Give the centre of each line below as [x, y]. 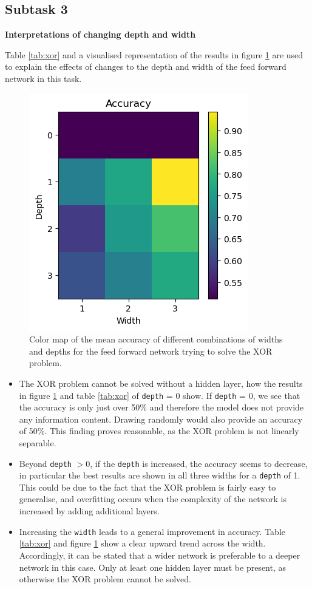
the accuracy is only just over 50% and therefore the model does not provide [161, 407]
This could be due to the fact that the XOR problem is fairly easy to [148, 487]
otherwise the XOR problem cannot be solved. [105, 579]
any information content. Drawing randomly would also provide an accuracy [161, 419]
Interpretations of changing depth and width [100, 34]
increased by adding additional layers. [89, 511]
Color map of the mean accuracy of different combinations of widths [156, 339]
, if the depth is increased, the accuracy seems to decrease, [199, 463]
